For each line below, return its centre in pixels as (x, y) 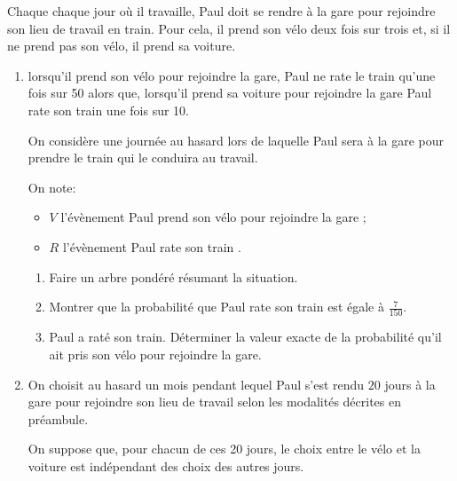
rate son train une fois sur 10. (108, 110)
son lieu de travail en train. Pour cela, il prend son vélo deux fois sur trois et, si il (229, 28)
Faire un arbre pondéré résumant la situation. (173, 276)
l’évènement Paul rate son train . (152, 246)
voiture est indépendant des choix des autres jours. (166, 466)
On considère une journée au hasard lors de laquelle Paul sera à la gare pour (236, 140)
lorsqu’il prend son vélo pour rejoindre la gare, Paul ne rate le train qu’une (232, 75)
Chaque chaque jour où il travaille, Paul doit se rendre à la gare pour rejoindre (221, 11)
